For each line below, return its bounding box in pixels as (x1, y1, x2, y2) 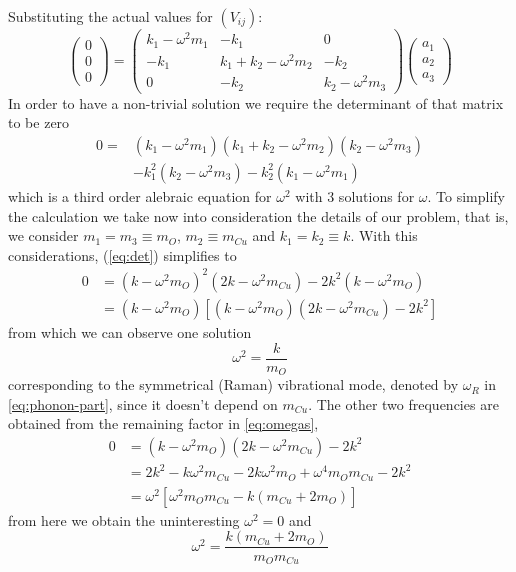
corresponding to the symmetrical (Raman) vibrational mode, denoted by (8, 374, 459, 395)
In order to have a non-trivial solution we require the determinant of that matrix (8, 92, 504, 113)
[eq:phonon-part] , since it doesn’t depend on (8, 393, 278, 414)
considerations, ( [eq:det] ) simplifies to (8, 244, 237, 265)
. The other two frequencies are (308, 393, 499, 414)
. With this (350, 225, 418, 246)
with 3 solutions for (295, 186, 415, 206)
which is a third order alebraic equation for (8, 186, 272, 206)
